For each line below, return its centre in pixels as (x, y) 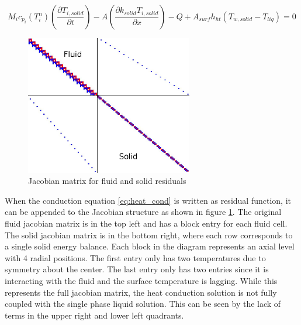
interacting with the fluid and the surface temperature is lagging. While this (141, 280)
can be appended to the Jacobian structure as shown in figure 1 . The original (143, 212)
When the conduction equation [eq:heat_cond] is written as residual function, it (148, 200)
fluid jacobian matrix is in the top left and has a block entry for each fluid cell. (146, 223)
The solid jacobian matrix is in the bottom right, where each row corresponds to (149, 235)
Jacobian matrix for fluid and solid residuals (107, 181)
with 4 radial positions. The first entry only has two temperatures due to (135, 257)
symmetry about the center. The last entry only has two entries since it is (137, 269)
